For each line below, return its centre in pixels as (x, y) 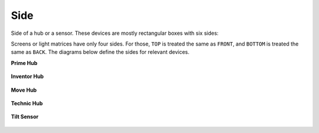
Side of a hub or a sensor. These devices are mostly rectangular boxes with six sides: (115, 33)
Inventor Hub (27, 76)
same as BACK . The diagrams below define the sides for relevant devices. (100, 52)
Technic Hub (27, 103)
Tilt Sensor (25, 117)
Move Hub (24, 90)
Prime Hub (24, 63)
